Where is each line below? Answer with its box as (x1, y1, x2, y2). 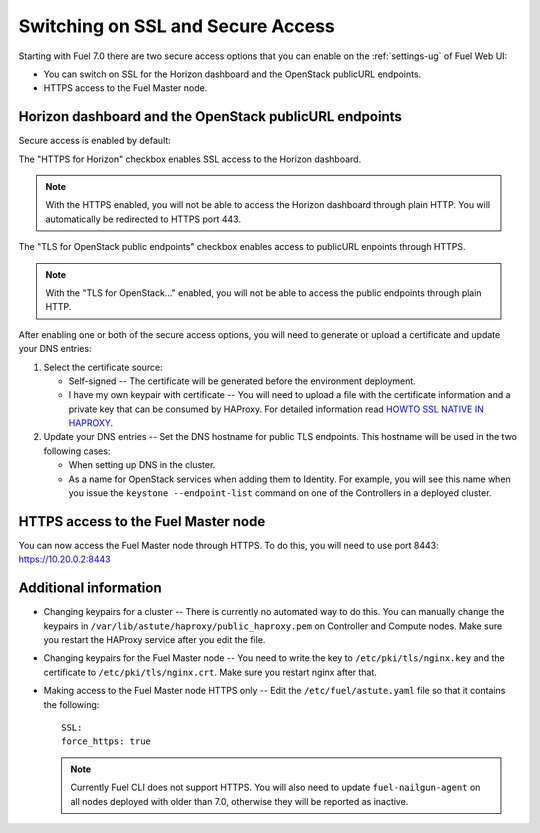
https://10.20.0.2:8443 (18, 553, 111, 565)
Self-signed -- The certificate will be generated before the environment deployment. (68, 375, 417, 387)
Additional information (18, 580, 162, 597)
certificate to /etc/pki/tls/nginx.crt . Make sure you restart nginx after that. (43, 666, 377, 678)
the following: (43, 698, 100, 710)
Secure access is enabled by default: (18, 135, 172, 147)
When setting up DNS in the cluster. (68, 459, 216, 471)
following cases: (43, 445, 111, 457)
